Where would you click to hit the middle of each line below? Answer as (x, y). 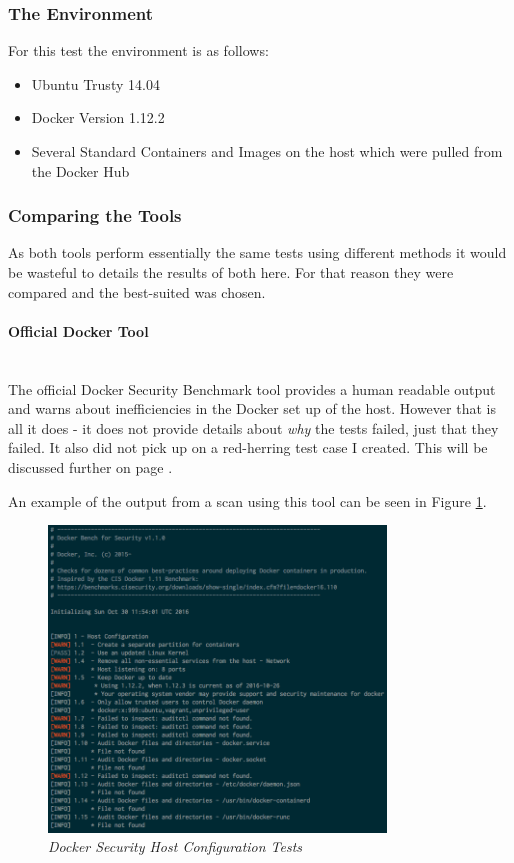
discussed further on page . (90, 466)
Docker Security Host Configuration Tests (175, 846)
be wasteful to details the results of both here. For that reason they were (231, 272)
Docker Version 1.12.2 (98, 117)
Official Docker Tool (78, 330)
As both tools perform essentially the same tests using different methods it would (257, 252)
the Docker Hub (80, 170)
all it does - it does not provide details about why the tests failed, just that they (253, 427)
